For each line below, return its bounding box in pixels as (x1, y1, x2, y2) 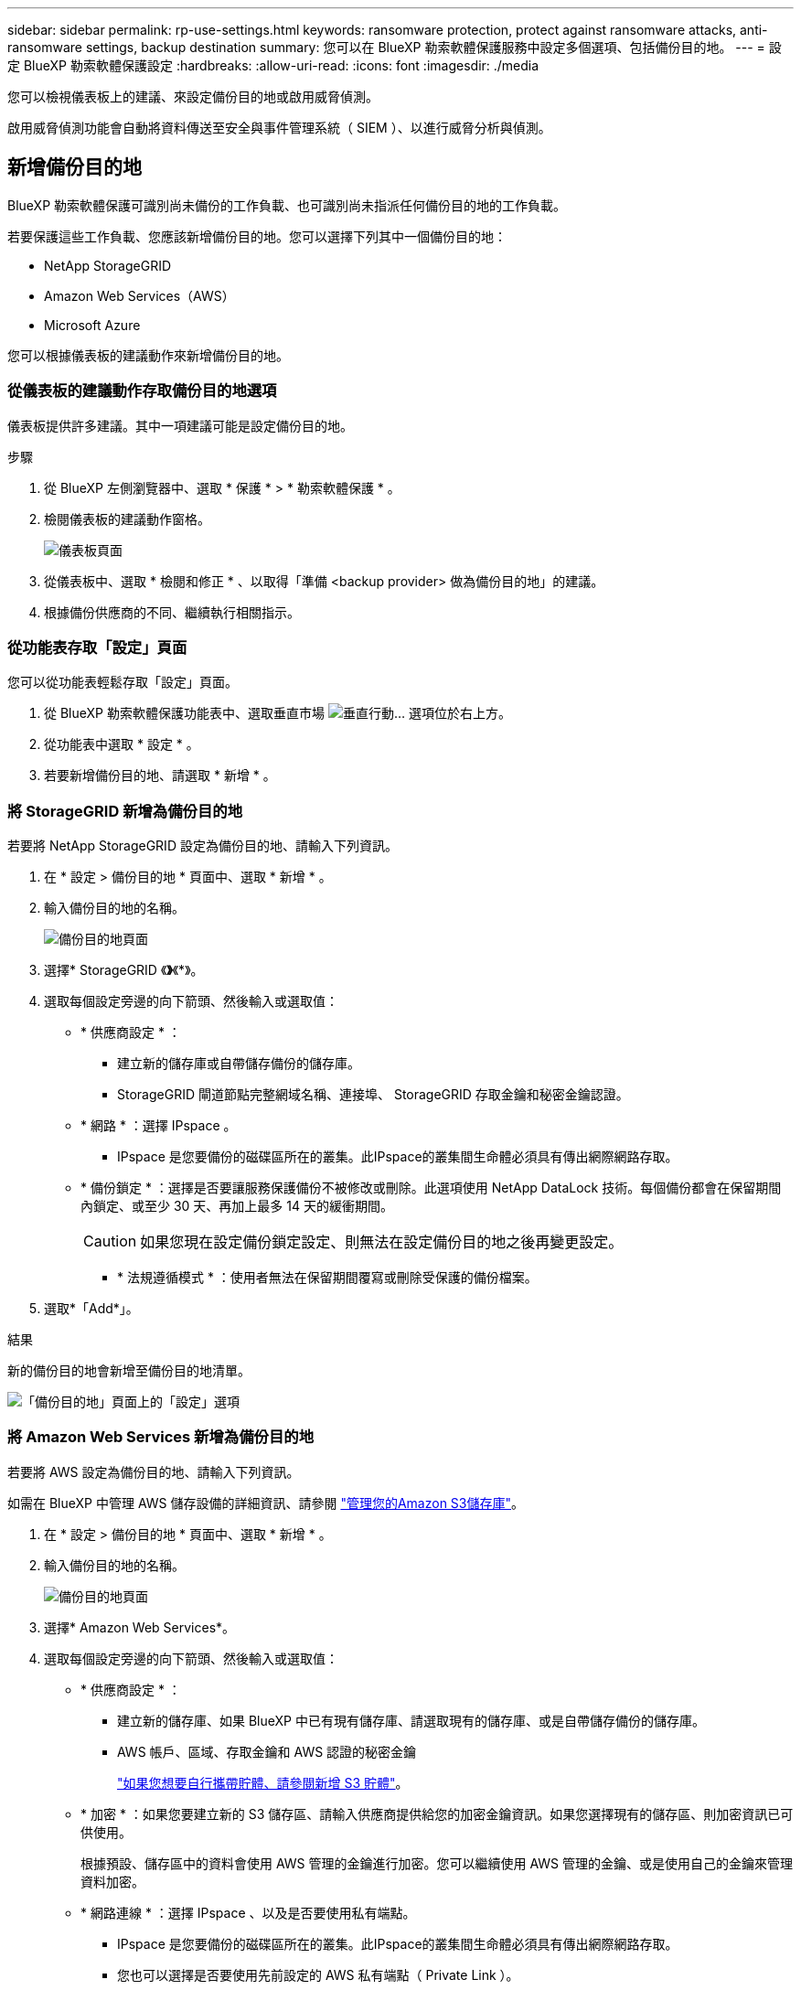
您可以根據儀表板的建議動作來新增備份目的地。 (7, 347, 289, 363)
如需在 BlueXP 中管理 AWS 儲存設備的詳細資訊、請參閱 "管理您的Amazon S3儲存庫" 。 (7, 1494, 525, 1511)
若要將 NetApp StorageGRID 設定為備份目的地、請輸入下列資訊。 (7, 838, 398, 854)
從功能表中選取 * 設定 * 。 (44, 736, 199, 753)
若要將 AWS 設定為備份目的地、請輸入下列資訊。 (7, 1463, 300, 1480)
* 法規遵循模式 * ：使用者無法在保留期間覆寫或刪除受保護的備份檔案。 (117, 1269, 538, 1286)
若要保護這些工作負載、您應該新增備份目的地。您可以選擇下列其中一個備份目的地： (7, 228, 507, 244)
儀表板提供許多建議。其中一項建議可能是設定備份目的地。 (7, 417, 353, 433)
